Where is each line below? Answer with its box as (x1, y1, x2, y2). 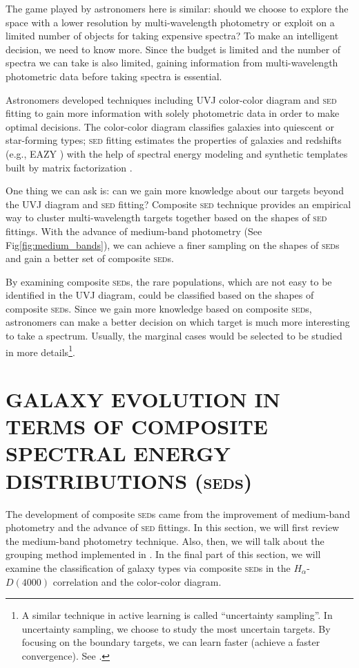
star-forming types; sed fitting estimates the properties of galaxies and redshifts (6, 133, 342, 147)
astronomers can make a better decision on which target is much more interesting (6, 315, 350, 329)
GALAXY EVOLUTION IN (6, 385, 280, 414)
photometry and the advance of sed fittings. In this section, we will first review (6, 520, 340, 535)
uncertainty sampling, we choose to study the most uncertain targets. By (21, 621, 331, 635)
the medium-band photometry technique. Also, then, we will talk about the (6, 533, 324, 548)
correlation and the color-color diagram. (52, 574, 222, 588)
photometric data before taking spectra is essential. (6, 68, 222, 83)
